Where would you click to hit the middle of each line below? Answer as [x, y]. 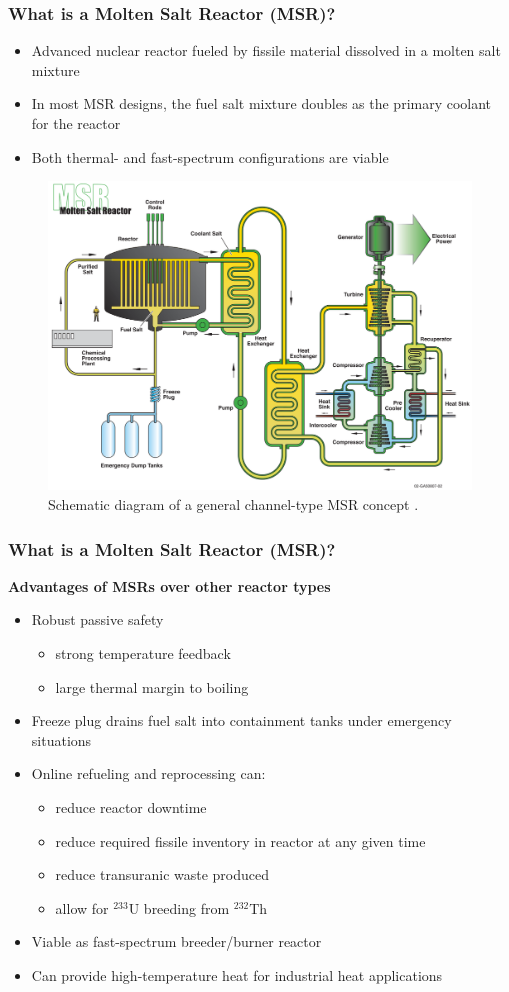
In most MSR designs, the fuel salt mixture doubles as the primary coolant [261, 103]
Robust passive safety [97, 619]
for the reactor [76, 123]
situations [61, 739]
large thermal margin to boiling [152, 686]
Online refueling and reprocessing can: [148, 773]
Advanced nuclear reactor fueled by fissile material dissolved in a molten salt [266, 50]
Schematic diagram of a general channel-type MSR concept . [233, 504]
